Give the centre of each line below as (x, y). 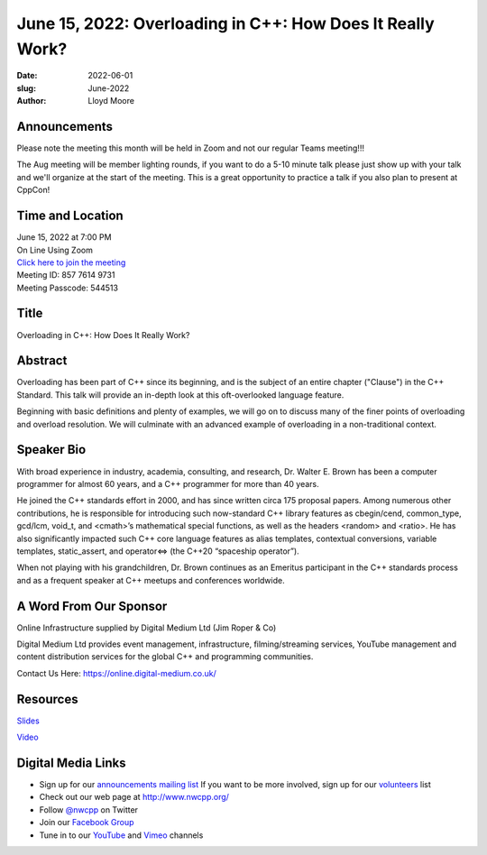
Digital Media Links (71, 763)
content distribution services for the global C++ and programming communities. (165, 657)
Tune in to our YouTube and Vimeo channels (121, 835)
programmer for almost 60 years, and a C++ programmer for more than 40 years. (168, 483)
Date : (27, 76)
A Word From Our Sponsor (92, 606)
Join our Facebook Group (87, 823)
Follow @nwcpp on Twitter (89, 809)
